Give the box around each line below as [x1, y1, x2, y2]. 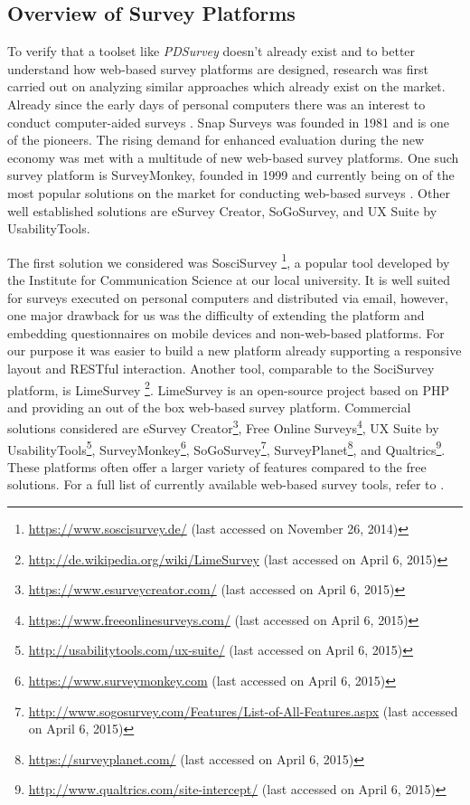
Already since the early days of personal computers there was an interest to [7, 94, 426, 113]
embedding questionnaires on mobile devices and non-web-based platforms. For [7, 323, 445, 342]
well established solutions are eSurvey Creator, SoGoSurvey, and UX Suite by [7, 201, 437, 220]
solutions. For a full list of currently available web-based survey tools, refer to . [7, 475, 445, 494]
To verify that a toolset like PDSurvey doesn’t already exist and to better [7, 42, 416, 61]
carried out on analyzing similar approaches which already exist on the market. [7, 77, 446, 96]
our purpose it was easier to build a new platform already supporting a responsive [7, 341, 462, 360]
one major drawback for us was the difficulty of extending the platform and [7, 306, 425, 325]
